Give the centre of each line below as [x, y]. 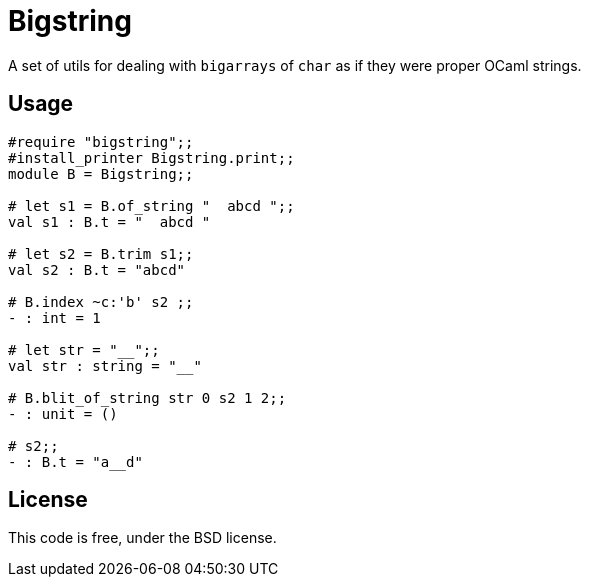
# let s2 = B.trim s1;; [101, 253]
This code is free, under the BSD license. [142, 538]
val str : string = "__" [105, 365]
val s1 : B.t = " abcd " [109, 221]
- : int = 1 [54, 317]
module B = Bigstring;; [101, 173]
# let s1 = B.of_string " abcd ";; [151, 205]
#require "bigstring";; [101, 141]
